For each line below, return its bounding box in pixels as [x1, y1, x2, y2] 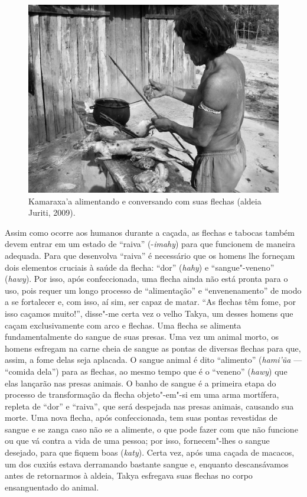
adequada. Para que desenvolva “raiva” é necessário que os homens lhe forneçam [5, 249, 295, 261]
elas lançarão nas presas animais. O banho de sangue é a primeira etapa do [5, 376, 276, 389]
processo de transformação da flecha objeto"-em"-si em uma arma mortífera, [5, 388, 279, 401]
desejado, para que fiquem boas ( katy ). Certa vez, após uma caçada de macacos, [5, 446, 295, 459]
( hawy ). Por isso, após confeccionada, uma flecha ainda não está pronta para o [5, 272, 288, 285]
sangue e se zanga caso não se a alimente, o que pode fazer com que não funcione [5, 423, 298, 435]
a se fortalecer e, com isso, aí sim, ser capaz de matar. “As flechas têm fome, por [5, 295, 296, 308]
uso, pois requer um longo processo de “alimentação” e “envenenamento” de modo [5, 284, 302, 296]
